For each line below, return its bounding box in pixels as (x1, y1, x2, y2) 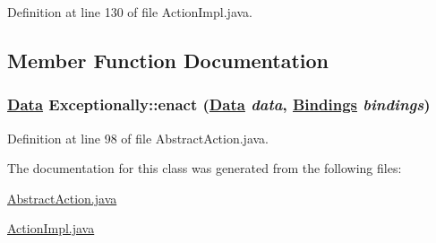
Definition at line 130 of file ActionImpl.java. (7, 3, 252, 21)
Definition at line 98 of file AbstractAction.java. (7, 128, 269, 147)
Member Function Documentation (7, 46, 329, 74)
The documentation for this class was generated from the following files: (7, 159, 402, 178)
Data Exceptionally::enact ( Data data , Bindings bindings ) (7, 93, 431, 116)
